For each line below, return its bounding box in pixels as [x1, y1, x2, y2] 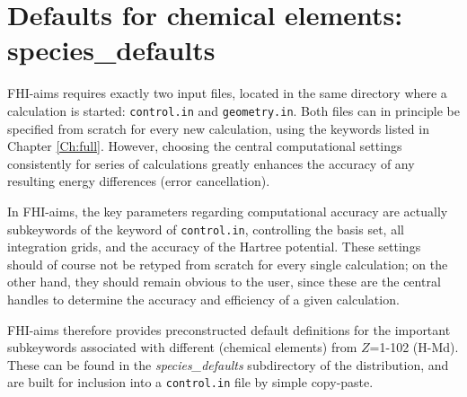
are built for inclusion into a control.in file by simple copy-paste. [7, 373, 374, 392]
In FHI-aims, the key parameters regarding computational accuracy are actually [7, 201, 448, 220]
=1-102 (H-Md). [369, 338, 459, 357]
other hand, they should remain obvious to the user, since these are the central [7, 272, 441, 291]
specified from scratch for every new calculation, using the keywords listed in [7, 119, 429, 137]
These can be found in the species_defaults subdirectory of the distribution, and [7, 355, 449, 374]
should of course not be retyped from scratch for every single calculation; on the [7, 254, 448, 273]
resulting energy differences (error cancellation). [7, 172, 270, 190]
